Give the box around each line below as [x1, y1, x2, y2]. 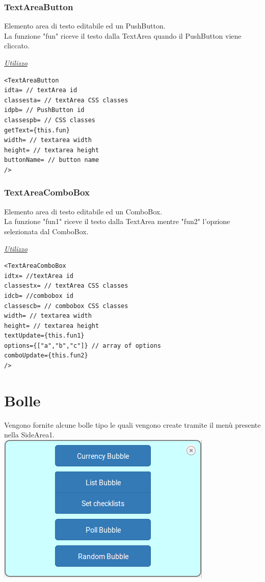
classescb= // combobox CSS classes [4, 302, 128, 310]
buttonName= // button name [4, 156, 99, 164]
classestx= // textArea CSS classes [4, 282, 128, 290]
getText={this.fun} [4, 126, 70, 134]
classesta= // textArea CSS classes [4, 96, 128, 104]
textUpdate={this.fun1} [4, 332, 85, 340]
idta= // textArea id [4, 87, 77, 94]
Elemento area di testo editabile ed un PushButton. [4, 20, 166, 31]
